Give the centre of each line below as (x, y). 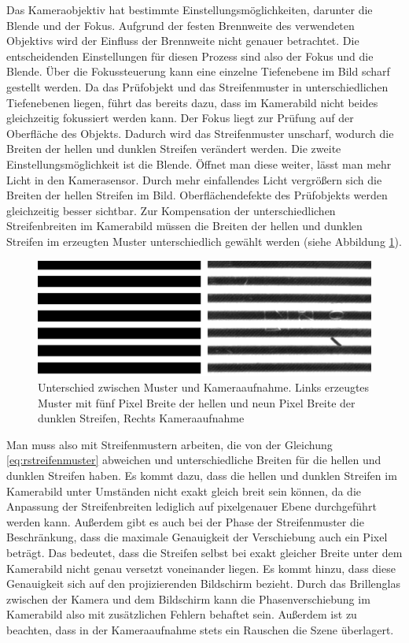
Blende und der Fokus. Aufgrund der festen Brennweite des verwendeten (181, 25)
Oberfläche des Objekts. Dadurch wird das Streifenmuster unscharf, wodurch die (200, 133)
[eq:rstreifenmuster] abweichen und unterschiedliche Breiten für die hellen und (194, 460)
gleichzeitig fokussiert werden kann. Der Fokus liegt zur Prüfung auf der (180, 118)
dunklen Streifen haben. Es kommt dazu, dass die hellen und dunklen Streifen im (202, 476)
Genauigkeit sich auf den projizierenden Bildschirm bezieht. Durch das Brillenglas (203, 584)
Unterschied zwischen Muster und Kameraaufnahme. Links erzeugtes (204, 387)
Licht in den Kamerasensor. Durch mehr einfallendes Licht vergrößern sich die (194, 179)
